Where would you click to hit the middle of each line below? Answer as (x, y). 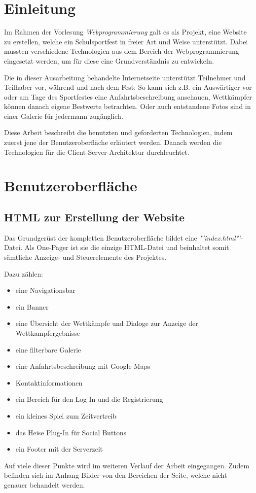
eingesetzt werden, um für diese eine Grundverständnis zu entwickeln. (109, 60)
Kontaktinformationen (49, 382)
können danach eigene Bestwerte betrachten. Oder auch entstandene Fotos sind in (128, 106)
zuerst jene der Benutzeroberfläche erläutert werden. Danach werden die (113, 142)
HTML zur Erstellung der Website (94, 217)
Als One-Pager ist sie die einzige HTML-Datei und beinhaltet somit (127, 247)
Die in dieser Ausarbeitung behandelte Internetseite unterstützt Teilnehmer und (125, 77)
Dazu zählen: (24, 273)
